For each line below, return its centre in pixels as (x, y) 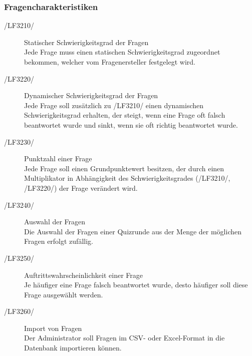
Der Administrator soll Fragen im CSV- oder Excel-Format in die (124, 338)
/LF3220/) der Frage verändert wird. (81, 188)
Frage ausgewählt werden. (64, 294)
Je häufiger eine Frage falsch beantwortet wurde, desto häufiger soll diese (136, 285)
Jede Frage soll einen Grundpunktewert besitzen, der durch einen (124, 168)
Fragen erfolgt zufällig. (59, 241)
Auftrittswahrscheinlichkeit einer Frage (83, 275)
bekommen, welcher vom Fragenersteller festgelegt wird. (110, 62)
